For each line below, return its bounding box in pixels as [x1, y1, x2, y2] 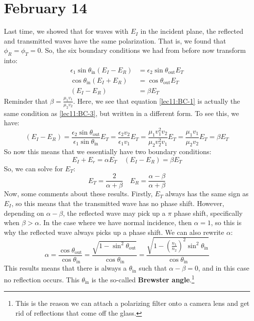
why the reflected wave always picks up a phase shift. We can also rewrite [4, 227, 224, 237]
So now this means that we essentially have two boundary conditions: [4, 146, 212, 157]
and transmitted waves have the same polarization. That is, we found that [4, 35, 226, 46]
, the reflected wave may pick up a [63, 207, 166, 218]
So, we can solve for [4, 163, 63, 173]
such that [139, 263, 167, 273]
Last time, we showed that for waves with [4, 26, 128, 36]
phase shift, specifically [174, 207, 243, 218]
